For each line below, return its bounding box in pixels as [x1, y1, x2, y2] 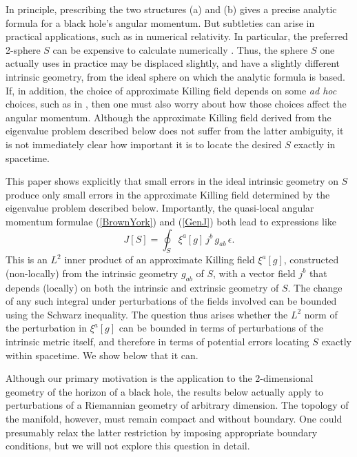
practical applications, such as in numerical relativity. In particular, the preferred [6, 29, 348, 43]
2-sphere [6, 42, 41, 57]
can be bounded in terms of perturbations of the [119, 321, 323, 335]
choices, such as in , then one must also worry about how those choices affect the [6, 97, 347, 111]
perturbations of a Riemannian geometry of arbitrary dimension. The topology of [6, 398, 349, 412]
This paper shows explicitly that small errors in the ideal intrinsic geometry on [6, 174, 338, 188]
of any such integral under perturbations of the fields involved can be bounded [6, 294, 337, 308]
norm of [304, 307, 338, 321]
